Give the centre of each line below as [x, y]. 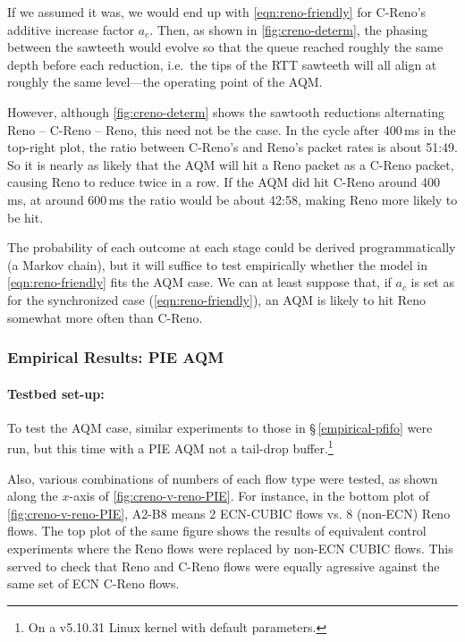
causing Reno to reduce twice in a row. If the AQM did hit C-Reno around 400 [224, 182]
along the [33, 496]
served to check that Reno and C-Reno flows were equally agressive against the [224, 566]
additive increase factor [71, 29]
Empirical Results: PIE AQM [116, 357]
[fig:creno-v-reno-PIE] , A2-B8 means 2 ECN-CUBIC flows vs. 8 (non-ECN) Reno [229, 513]
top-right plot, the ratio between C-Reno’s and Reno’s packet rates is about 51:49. [233, 147]
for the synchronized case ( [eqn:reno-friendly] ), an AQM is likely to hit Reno [217, 299]
